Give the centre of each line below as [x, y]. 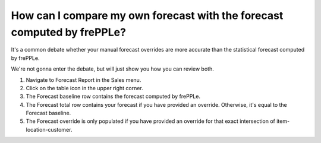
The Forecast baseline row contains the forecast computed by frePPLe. [113, 96]
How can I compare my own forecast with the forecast [147, 15]
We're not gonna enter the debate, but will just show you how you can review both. [112, 69]
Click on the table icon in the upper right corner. [85, 88]
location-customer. [49, 129]
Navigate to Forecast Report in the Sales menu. [84, 80]
